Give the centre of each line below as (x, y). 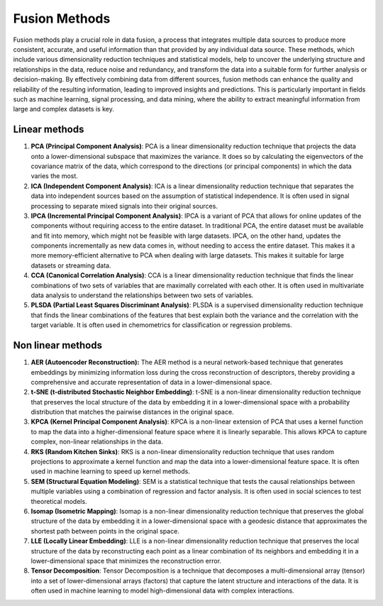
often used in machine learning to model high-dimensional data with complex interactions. (162, 591)
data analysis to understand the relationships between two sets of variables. (142, 295)
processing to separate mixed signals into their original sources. (124, 206)
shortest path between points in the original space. (105, 531)
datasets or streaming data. (71, 265)
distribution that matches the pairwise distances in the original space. (132, 412)
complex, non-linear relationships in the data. (97, 442)
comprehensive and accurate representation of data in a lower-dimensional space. (151, 382)
